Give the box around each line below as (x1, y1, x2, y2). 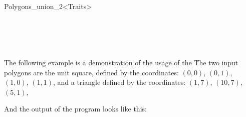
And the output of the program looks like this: (4, 103, 147, 114)
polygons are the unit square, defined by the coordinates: (4, 67, 179, 77)
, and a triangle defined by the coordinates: (53, 77, 186, 87)
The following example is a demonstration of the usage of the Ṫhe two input (4, 57, 238, 67)
